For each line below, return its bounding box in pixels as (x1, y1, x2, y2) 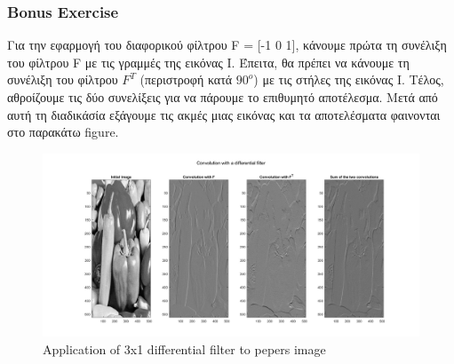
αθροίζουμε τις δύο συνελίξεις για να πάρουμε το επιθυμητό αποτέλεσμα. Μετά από (7, 88, 438, 106)
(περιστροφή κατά (139, 70, 233, 89)
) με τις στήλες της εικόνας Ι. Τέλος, (253, 70, 444, 89)
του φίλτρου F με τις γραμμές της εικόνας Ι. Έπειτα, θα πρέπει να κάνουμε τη (7, 52, 410, 71)
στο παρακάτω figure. (7, 123, 119, 141)
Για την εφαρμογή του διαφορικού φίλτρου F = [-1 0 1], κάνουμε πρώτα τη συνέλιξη (7, 36, 447, 54)
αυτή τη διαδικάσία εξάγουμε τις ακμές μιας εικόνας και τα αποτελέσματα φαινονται (7, 105, 441, 123)
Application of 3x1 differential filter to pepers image (43, 339, 326, 358)
